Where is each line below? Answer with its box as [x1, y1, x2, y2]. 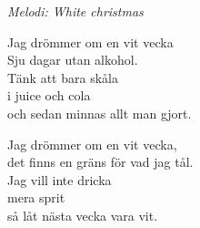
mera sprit [7, 188, 65, 207]
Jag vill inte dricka [7, 170, 112, 189]
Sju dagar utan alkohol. [7, 50, 138, 69]
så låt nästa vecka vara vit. [7, 205, 158, 224]
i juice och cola [7, 86, 91, 105]
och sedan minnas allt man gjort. [7, 103, 192, 122]
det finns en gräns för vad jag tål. [7, 152, 194, 171]
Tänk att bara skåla [7, 67, 118, 87]
